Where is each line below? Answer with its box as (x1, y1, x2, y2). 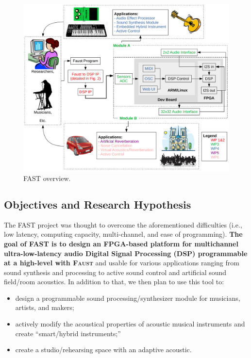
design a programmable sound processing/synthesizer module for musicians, (15, 293, 240, 303)
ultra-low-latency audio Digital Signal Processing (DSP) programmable (4, 248, 248, 258)
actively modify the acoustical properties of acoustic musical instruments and (15, 319, 245, 329)
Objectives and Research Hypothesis (4, 196, 191, 212)
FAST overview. (23, 173, 71, 183)
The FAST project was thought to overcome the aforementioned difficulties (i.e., (4, 219, 242, 229)
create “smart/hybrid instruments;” (15, 328, 121, 338)
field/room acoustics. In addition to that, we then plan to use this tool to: (4, 277, 224, 287)
